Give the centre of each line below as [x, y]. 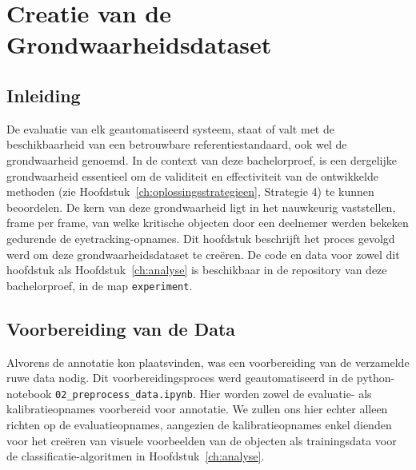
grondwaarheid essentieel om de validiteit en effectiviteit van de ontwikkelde [192, 175]
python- [376, 378]
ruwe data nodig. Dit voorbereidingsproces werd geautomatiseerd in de [180, 378]
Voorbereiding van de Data [121, 328]
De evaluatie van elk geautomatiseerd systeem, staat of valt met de [170, 128]
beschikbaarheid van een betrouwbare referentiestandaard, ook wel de [177, 144]
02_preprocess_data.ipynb [124, 394]
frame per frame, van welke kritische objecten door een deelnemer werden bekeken [208, 223]
